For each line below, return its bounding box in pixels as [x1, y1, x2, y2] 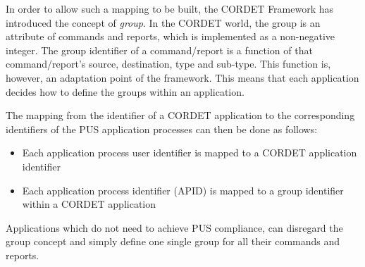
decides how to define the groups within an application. [6, 84, 245, 99]
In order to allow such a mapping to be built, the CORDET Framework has [6, 1, 334, 15]
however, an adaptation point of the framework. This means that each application [6, 70, 359, 85]
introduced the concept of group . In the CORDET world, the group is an [6, 15, 321, 30]
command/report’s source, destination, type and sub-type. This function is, [6, 56, 331, 71]
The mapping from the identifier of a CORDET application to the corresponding [6, 108, 355, 123]
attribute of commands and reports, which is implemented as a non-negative [6, 29, 335, 44]
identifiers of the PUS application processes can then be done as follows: [6, 121, 318, 136]
